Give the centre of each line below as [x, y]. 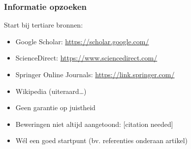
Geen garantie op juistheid [55, 107]
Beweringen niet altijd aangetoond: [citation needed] [94, 124]
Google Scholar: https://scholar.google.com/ [82, 41]
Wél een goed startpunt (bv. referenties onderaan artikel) [101, 140]
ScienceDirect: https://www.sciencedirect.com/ [86, 58]
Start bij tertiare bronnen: [44, 25]
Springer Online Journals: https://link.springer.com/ [95, 74]
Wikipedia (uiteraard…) [51, 91]
